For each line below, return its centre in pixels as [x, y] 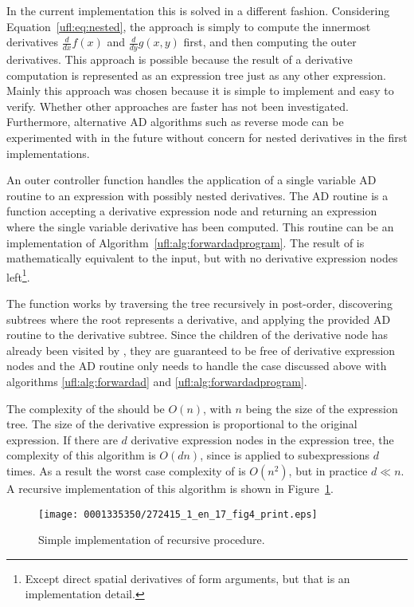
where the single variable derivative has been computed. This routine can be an [200, 226]
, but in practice [328, 470]
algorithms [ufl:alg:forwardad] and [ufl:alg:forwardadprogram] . [157, 381]
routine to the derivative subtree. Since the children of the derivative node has [197, 335]
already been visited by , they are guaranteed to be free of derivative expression [201, 350]
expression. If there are [62, 439]
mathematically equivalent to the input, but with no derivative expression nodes [202, 258]
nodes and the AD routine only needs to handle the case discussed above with [197, 366]
